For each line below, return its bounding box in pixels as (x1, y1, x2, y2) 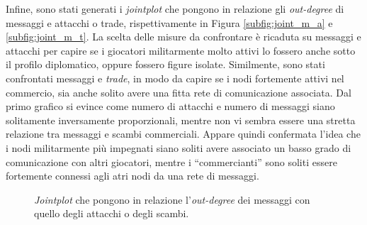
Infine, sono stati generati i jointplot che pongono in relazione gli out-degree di (6, 1, 344, 16)
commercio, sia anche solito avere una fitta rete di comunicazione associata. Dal (6, 84, 351, 99)
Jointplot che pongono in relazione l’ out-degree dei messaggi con (34, 192, 310, 207)
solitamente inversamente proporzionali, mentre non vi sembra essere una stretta (6, 112, 356, 127)
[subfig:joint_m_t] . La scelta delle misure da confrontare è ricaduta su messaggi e (6, 29, 361, 44)
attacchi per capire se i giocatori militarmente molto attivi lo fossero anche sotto (6, 43, 356, 57)
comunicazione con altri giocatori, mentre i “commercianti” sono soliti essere (6, 154, 337, 169)
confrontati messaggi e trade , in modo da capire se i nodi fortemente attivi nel (6, 70, 344, 85)
